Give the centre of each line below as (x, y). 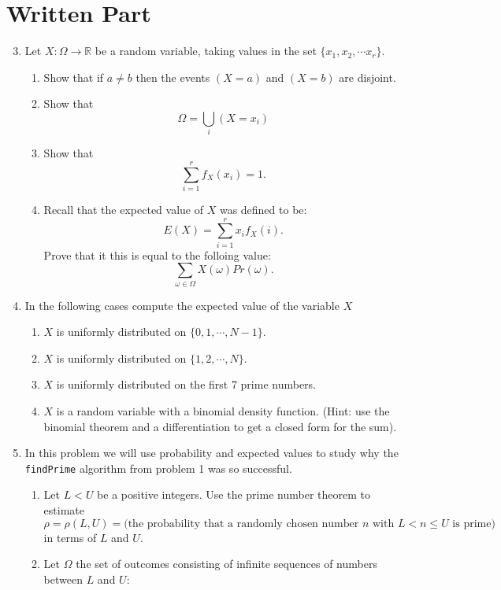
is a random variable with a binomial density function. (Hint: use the (223, 410)
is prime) (474, 524)
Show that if (74, 77)
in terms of (70, 537)
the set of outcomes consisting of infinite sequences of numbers (226, 564)
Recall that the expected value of (123, 209)
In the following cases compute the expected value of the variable (182, 305)
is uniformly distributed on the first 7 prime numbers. (186, 384)
